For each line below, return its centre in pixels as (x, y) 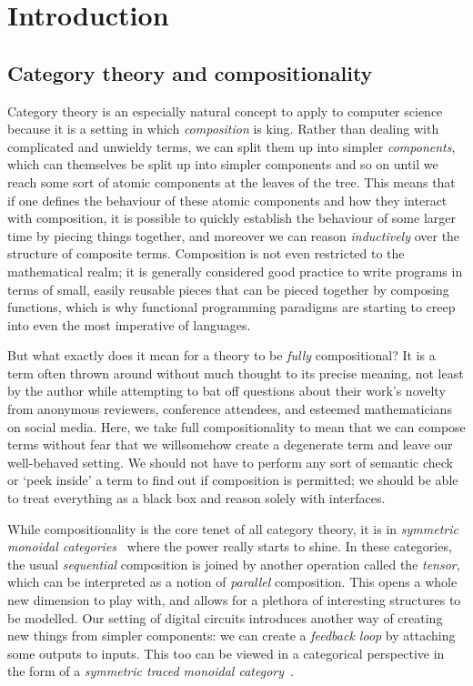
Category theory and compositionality (190, 72)
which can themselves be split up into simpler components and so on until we (223, 164)
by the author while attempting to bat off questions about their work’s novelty (226, 391)
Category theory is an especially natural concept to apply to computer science (225, 111)
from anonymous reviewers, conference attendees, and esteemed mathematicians (230, 409)
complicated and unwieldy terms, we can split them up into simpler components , (231, 146)
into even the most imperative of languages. (129, 324)
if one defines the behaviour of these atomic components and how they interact (227, 200)
